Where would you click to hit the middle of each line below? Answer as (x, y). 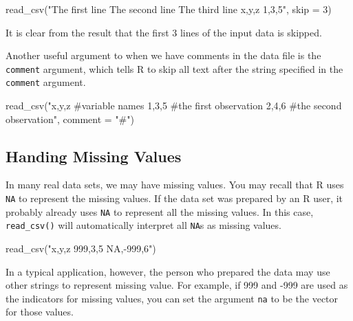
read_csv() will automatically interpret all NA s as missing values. (143, 225)
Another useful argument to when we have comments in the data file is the (163, 55)
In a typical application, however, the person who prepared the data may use (168, 271)
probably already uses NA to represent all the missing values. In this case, (160, 211)
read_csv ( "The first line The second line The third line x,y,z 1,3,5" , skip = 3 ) (169, 9)
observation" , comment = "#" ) (70, 119)
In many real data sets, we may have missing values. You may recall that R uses (175, 185)
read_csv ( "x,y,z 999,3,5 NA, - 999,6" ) (81, 248)
